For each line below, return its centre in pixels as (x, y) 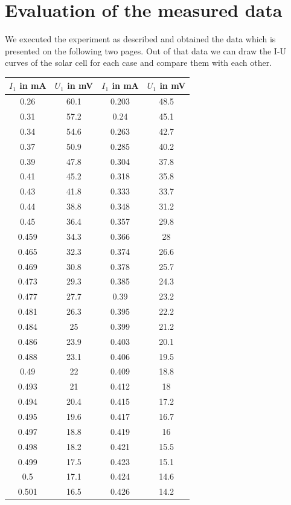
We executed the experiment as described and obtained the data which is (140, 39)
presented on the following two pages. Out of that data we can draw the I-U (146, 50)
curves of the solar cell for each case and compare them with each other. (139, 63)
